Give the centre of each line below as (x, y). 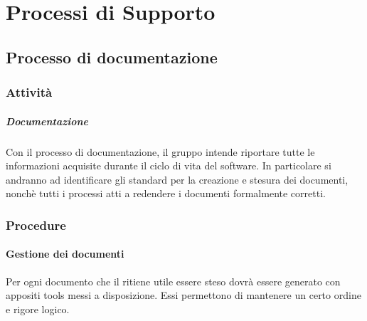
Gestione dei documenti (65, 254)
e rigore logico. (38, 309)
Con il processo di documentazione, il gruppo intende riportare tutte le (160, 151)
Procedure (36, 225)
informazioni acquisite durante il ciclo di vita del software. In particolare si (169, 165)
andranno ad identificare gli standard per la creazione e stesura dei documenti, (177, 179)
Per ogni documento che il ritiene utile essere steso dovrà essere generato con (173, 281)
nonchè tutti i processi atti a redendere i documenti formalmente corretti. (166, 193)
